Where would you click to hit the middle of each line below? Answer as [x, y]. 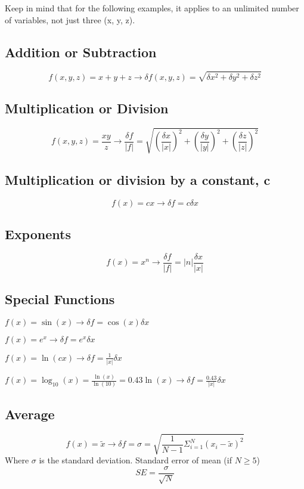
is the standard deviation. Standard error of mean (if [135, 460]
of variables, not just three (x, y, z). [70, 19]
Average [30, 414]
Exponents [38, 233]
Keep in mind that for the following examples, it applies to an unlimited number [152, 8]
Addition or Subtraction [81, 52]
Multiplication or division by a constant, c [138, 179]
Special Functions [60, 299]
